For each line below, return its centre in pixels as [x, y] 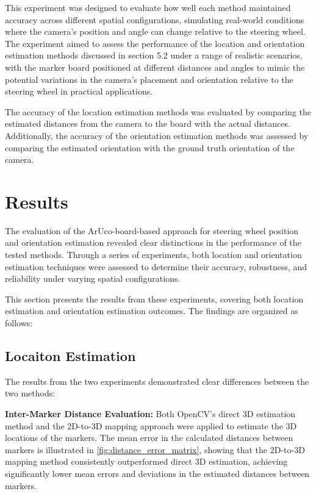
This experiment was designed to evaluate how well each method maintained [148, 7]
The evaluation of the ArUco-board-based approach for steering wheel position [152, 230]
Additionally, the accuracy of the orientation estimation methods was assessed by [157, 135]
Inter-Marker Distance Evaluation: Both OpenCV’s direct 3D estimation [150, 413]
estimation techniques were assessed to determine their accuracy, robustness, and [156, 266]
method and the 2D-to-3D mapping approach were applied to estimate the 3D [151, 425]
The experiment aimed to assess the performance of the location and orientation [155, 43]
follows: [19, 323]
